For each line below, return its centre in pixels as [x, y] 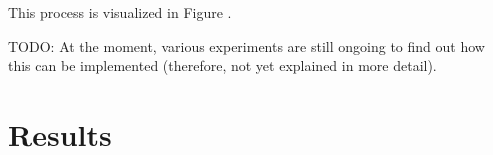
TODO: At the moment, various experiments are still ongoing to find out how [246, 45]
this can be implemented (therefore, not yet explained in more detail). [222, 65]
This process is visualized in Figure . [120, 12]
